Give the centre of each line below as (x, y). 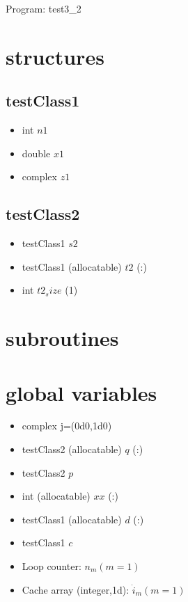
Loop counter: (52, 566)
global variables (81, 392)
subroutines (62, 338)
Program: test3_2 (44, 8)
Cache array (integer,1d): (76, 589)
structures (55, 56)
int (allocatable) (56, 496)
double (36, 153)
